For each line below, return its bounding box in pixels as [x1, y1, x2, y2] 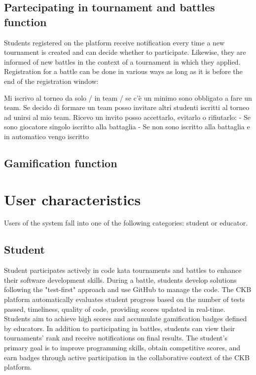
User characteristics [4, 189, 141, 209]
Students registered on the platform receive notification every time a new [4, 37, 225, 47]
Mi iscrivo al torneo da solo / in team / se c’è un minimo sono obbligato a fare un [4, 92, 252, 103]
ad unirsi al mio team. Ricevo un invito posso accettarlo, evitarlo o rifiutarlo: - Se [4, 112, 251, 122]
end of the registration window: [4, 75, 99, 86]
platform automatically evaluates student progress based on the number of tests [4, 294, 245, 304]
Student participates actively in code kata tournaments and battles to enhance [4, 265, 242, 275]
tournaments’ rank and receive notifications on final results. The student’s [4, 333, 227, 343]
